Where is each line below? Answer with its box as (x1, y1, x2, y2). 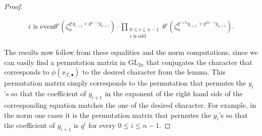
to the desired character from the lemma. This (82, 66, 226, 77)
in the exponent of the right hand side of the (104, 88, 243, 99)
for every (88, 120, 116, 130)
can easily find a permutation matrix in (4, 56, 126, 67)
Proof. (4, 1, 23, 11)
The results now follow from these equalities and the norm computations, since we (4, 47, 258, 57)
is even (33, 23, 55, 30)
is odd (133, 34, 146, 39)
